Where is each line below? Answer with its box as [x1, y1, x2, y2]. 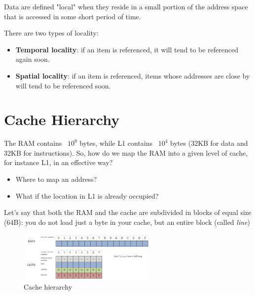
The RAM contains [4, 138, 62, 148]
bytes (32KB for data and [170, 138, 248, 148]
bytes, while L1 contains [79, 138, 153, 148]
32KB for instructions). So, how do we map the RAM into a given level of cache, [4, 147, 248, 158]
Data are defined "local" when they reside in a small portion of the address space [4, 1, 248, 11]
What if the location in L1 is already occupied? [15, 190, 159, 201]
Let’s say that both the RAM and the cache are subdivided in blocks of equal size [4, 207, 252, 217]
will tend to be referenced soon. [15, 80, 111, 90]
